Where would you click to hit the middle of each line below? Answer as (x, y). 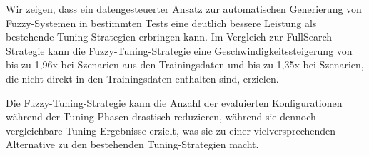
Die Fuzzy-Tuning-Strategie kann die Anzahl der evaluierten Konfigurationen (174, 102)
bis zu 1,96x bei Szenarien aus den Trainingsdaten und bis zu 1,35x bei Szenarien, (185, 64)
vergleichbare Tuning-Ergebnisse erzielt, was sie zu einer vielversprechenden (171, 130)
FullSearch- (311, 37)
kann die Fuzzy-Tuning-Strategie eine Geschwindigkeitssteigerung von (200, 50)
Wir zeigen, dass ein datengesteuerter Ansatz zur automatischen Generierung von (184, 9)
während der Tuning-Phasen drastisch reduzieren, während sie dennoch (161, 116)
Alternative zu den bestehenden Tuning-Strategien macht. (132, 144)
